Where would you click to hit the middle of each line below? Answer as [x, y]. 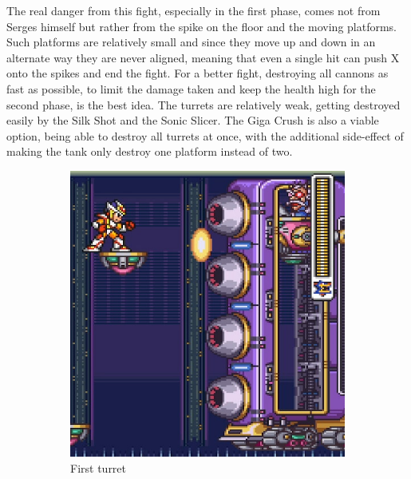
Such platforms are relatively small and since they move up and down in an [191, 42]
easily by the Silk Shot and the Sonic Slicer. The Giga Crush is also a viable [193, 120]
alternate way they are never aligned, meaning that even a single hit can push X [203, 57]
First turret [99, 467]
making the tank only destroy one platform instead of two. [150, 151]
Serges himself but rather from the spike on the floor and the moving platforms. [202, 26]
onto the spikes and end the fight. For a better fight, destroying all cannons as [198, 73]
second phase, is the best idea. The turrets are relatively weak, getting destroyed [204, 104]
